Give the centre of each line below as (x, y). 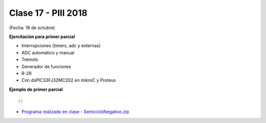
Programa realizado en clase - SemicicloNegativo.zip (75, 112)
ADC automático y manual (48, 52)
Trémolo (30, 60)
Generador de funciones (46, 66)
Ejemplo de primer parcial (36, 89)
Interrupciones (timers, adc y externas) (61, 46)
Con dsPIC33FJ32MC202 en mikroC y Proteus (68, 80)
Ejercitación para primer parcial (42, 37)
